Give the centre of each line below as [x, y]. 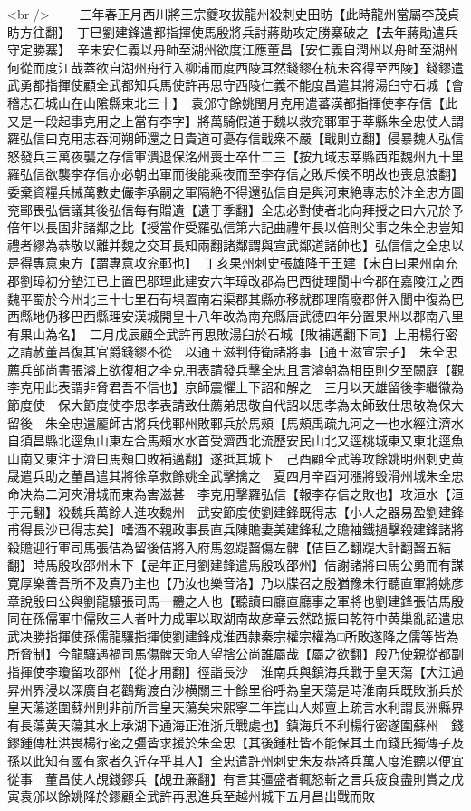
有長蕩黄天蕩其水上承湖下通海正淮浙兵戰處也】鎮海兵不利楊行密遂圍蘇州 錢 [235, 724]
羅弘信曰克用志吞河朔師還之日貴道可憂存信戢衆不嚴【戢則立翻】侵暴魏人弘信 [235, 138]
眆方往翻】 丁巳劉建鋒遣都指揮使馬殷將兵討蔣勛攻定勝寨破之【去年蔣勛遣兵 [232, 31]
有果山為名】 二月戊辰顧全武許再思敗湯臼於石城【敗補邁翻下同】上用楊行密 [232, 333]
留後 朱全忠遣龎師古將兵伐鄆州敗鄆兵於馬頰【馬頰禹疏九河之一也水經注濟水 [235, 422]
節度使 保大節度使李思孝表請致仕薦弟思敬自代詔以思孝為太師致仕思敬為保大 [235, 405]
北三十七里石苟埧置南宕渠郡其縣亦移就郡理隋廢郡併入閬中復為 [267, 298]
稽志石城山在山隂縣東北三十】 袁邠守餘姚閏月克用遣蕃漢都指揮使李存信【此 [232, 102]
